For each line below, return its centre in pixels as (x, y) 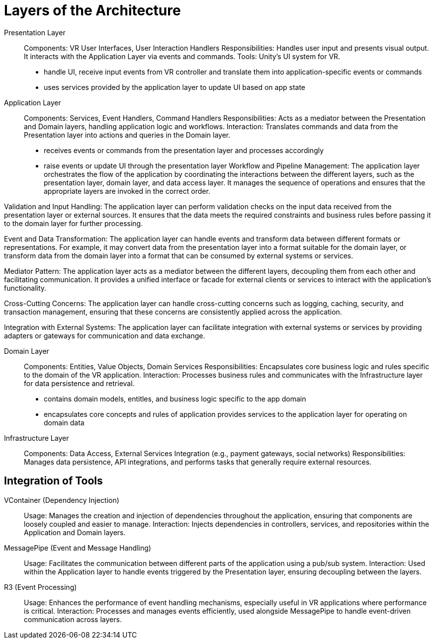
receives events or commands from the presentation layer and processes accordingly (184, 150)
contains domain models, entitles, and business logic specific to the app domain (175, 399)
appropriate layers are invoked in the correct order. (127, 191)
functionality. (25, 288)
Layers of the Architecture (92, 10)
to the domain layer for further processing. (74, 223)
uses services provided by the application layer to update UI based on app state (175, 87)
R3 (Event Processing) (41, 587)
